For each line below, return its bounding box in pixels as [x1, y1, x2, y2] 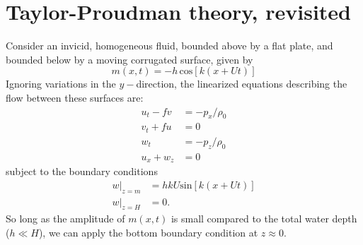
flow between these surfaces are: [6, 90, 144, 104]
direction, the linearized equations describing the [136, 76, 347, 91]
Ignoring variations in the [6, 76, 116, 91]
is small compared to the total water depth [171, 211, 357, 226]
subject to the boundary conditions [6, 164, 158, 179]
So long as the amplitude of [6, 211, 125, 226]
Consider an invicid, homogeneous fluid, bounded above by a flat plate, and [6, 38, 333, 53]
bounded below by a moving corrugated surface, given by [6, 52, 253, 66]
